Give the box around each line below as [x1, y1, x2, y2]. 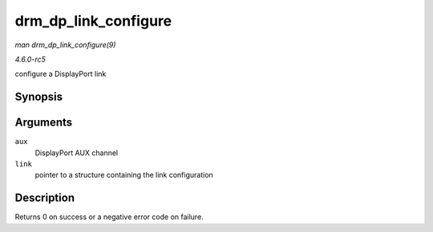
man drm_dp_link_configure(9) [14, 40, 116, 50]
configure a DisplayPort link [14, 69, 107, 79]
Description [14, 191, 75, 205]
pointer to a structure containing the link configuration [34, 170, 214, 180]
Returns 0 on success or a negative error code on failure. [14, 212, 204, 222]
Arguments [14, 116, 73, 130]
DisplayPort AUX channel [34, 148, 119, 158]
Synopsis [14, 90, 63, 104]
